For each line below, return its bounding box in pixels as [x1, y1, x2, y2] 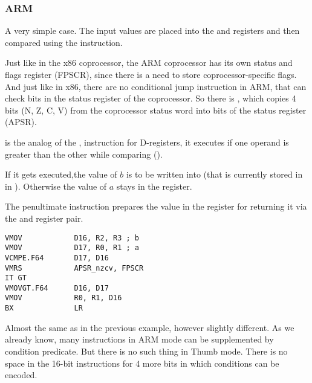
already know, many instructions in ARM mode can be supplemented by [5, 333, 274, 346]
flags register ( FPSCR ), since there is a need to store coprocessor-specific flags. [5, 68, 297, 80]
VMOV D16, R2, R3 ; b [5, 233, 139, 242]
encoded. [5, 369, 37, 381]
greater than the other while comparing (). [5, 147, 163, 160]
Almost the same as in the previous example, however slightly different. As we [5, 321, 294, 333]
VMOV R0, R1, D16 [5, 294, 122, 303]
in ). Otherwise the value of [5, 179, 107, 192]
